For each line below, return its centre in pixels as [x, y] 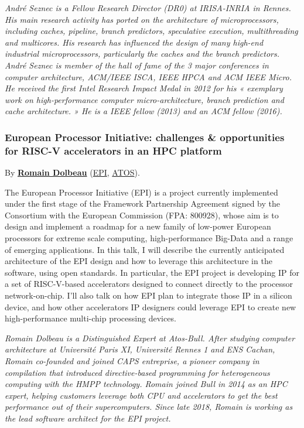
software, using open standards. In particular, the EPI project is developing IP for [152, 272]
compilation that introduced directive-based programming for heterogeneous [137, 372]
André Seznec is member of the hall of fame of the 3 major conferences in [137, 65]
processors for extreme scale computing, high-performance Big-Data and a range [149, 238]
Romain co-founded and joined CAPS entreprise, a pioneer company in [132, 360]
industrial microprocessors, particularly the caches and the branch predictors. [142, 54]
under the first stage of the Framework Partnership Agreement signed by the [142, 203]
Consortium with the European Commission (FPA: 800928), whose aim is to [142, 215]
